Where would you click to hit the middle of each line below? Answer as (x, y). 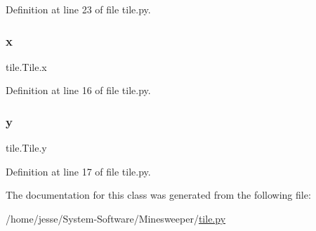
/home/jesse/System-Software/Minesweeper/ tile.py (116, 218)
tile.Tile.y (26, 148)
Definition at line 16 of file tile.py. (78, 90)
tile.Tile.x (26, 66)
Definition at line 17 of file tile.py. (78, 171)
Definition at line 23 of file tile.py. (78, 9)
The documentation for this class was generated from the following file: (158, 195)
